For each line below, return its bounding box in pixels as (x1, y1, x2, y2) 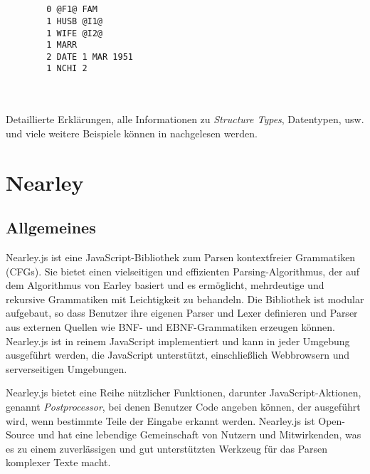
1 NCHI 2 (46, 63, 88, 74)
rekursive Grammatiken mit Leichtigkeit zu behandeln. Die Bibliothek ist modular (6, 291, 364, 306)
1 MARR (46, 40, 78, 51)
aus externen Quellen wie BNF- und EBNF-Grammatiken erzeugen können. (6, 320, 335, 335)
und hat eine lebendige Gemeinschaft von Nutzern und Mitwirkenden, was (38, 427, 361, 442)
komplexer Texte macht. (6, 455, 111, 470)
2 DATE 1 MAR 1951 (46, 51, 133, 62)
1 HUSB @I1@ (46, 16, 103, 26)
